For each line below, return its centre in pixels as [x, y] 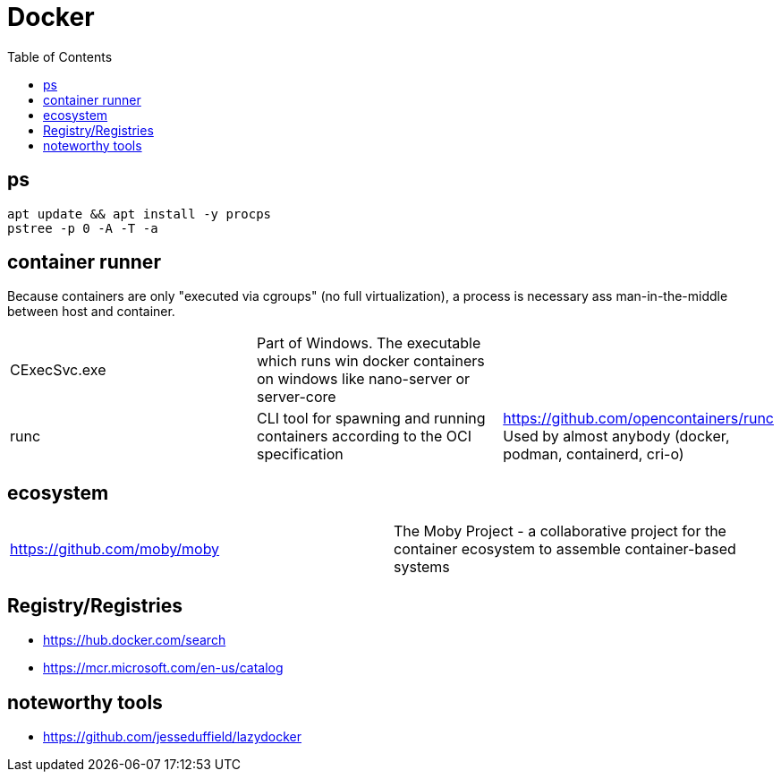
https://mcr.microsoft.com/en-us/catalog [163, 668]
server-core [296, 397]
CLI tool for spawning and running [371, 419]
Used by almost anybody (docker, [616, 437]
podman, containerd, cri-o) [594, 454]
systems [422, 567]
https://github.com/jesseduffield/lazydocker [173, 736]
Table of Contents [60, 56]
